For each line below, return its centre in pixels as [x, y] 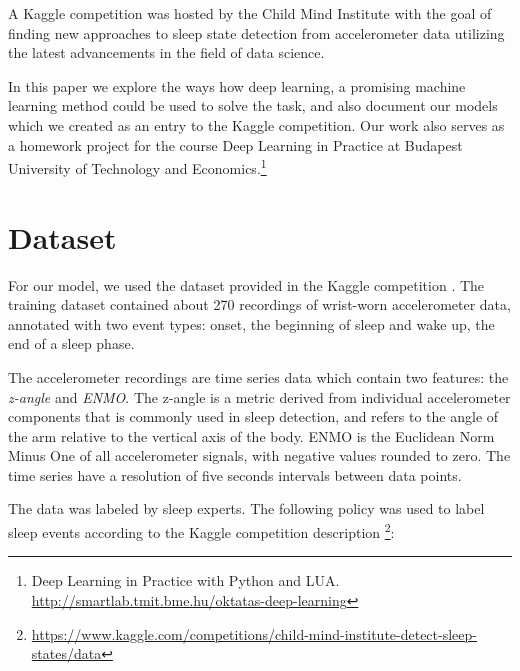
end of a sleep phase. [71, 343]
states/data [66, 653]
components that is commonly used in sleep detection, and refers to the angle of [253, 416]
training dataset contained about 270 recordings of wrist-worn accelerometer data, [259, 304]
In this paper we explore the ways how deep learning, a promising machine [237, 85]
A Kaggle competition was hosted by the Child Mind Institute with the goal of [250, 13]
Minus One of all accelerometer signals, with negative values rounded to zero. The [259, 455]
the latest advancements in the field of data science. [166, 52]
